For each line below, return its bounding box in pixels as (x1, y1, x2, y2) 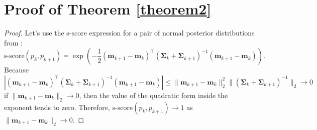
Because (4, 64, 29, 75)
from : (4, 37, 23, 47)
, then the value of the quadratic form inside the (79, 89, 228, 100)
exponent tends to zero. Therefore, (4, 101, 110, 112)
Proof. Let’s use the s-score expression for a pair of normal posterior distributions (4, 27, 255, 38)
